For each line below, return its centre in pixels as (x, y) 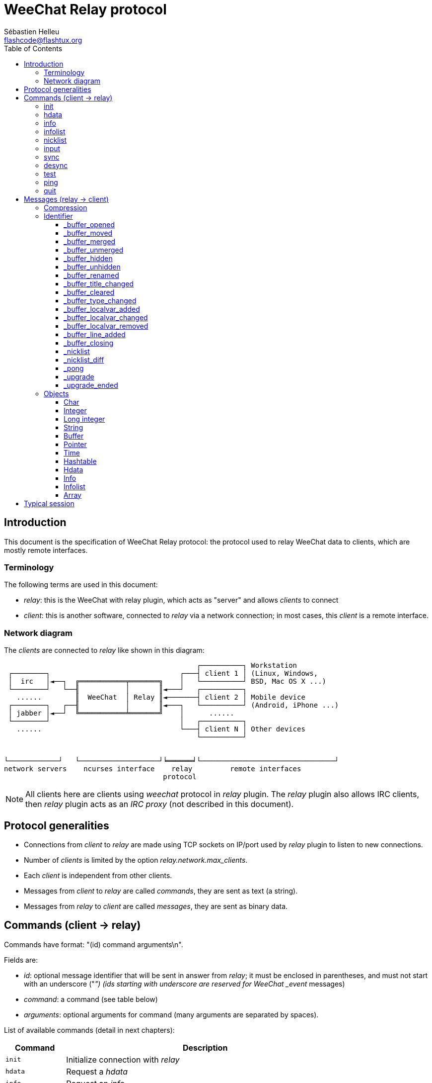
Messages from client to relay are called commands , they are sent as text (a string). (161, 891)
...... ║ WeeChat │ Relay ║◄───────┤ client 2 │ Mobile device (161, 697)
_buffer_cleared (89, 292)
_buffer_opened (89, 224)
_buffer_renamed (91, 275)
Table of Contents (33, 48)
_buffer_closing (89, 343)
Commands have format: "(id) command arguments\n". (94, 944)
